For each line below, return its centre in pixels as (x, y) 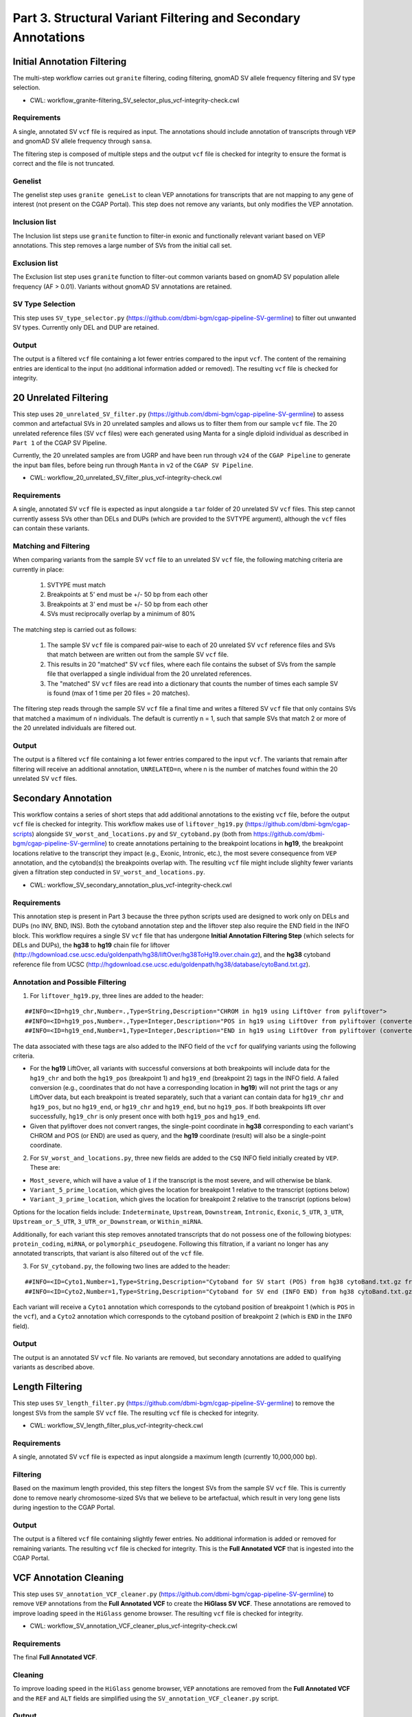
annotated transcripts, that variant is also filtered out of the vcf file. (108, 1253)
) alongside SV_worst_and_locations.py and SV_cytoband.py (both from (142, 834)
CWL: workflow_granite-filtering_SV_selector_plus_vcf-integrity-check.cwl (135, 100)
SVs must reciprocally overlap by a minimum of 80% (121, 614)
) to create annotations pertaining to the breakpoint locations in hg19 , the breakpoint (224, 843)
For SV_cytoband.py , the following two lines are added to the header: (130, 1266)
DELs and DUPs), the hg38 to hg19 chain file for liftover (91, 945)
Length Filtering (47, 1387)
